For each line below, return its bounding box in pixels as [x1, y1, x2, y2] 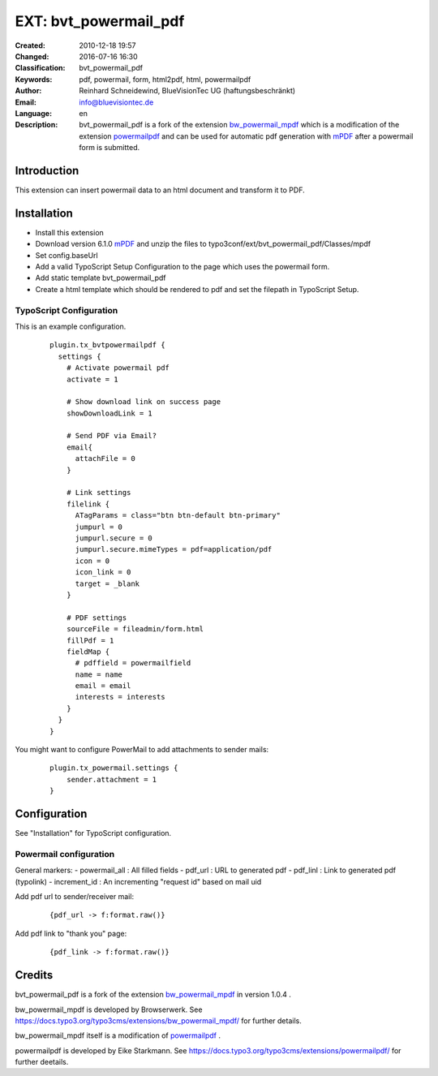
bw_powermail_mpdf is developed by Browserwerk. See [15, 1005, 203, 1014]
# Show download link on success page [66, 398, 221, 407]
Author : [15, 86, 42, 96]
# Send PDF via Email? [66, 431, 157, 441]
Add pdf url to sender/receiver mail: [15, 892, 134, 902]
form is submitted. [79, 143, 140, 153]
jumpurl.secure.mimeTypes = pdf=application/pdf [75, 544, 273, 554]
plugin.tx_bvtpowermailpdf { [49, 341, 165, 350]
